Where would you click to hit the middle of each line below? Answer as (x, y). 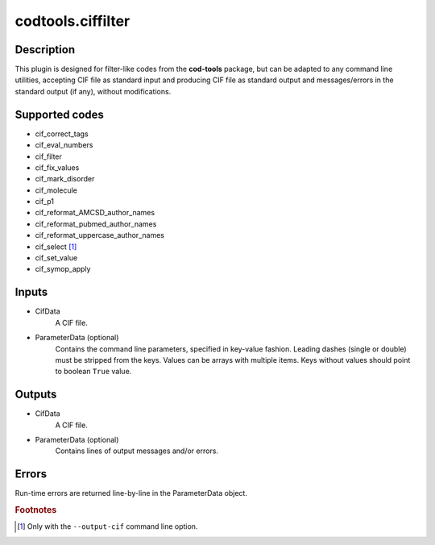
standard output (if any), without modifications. (93, 91)
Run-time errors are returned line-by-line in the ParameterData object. (131, 493)
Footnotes (36, 510)
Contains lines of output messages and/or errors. (137, 451)
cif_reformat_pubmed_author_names (96, 224)
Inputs (31, 292)
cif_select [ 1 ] (56, 247)
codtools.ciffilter (72, 21)
